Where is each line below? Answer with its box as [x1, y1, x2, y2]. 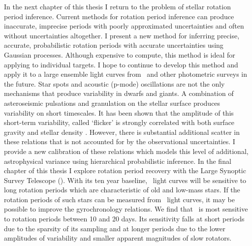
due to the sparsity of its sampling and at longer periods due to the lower [4, 223, 225, 233]
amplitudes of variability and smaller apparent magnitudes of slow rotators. [4, 233, 232, 243]
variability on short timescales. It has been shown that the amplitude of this [4, 107, 234, 118]
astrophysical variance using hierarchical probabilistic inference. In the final [4, 155, 231, 166]
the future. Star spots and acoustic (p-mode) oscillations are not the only [4, 78, 225, 89]
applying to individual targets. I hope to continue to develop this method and [4, 59, 238, 69]
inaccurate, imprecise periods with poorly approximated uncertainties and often [4, 21, 244, 31]
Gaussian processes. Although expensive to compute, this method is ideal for [4, 49, 235, 60]
